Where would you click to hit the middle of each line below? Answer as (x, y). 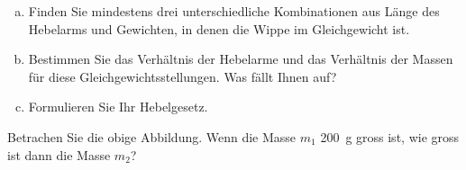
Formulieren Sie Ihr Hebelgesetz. (118, 107)
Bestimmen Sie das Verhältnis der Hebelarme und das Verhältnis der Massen (241, 59)
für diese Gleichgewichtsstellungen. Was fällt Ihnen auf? (183, 76)
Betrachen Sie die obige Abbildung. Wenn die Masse (152, 136)
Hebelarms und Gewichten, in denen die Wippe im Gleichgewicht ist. (219, 28)
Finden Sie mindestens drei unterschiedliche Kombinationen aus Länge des (234, 11)
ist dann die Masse (59, 154)
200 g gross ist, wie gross (390, 136)
